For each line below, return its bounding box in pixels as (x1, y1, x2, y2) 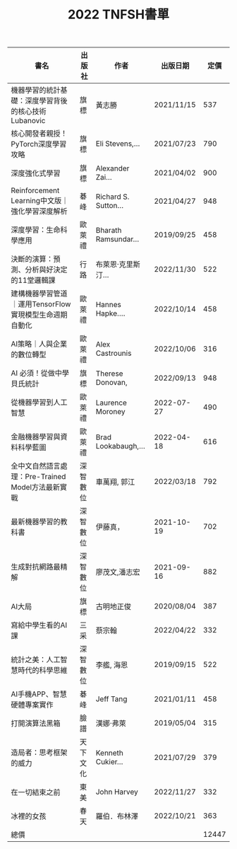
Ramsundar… (95, 234, 140, 244)
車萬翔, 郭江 (95, 477, 135, 487)
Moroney (95, 407, 126, 417)
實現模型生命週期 (11, 310, 68, 320)
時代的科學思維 (18, 666, 68, 676)
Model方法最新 (11, 483, 61, 492)
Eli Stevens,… (95, 139, 140, 149)
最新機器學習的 (11, 517, 61, 527)
